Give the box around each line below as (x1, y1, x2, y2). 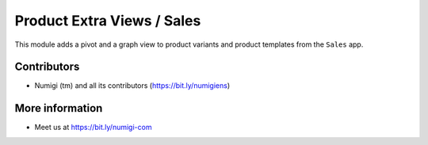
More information (14, 101, 103, 115)
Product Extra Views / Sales (14, 12, 201, 29)
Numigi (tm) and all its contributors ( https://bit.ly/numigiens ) (34, 81, 231, 90)
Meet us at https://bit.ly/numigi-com (34, 123, 152, 132)
